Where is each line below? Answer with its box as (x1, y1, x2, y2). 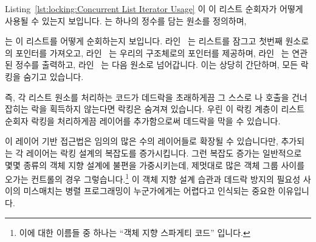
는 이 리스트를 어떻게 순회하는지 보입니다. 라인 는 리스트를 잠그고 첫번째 (5, 35, 283, 47)
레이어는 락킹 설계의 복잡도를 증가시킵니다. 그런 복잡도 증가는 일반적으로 (26, 146, 302, 159)
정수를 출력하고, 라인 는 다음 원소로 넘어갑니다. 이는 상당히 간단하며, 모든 (15, 58, 298, 71)
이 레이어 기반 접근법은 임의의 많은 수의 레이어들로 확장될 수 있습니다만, (5, 135, 278, 147)
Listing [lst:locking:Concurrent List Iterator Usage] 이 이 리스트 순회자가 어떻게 (5, 2, 303, 15)
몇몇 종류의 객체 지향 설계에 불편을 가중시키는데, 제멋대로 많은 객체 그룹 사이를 (5, 158, 305, 171)
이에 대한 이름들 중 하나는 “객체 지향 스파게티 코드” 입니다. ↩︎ (19, 226, 250, 238)
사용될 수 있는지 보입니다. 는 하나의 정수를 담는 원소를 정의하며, (5, 14, 247, 27)
